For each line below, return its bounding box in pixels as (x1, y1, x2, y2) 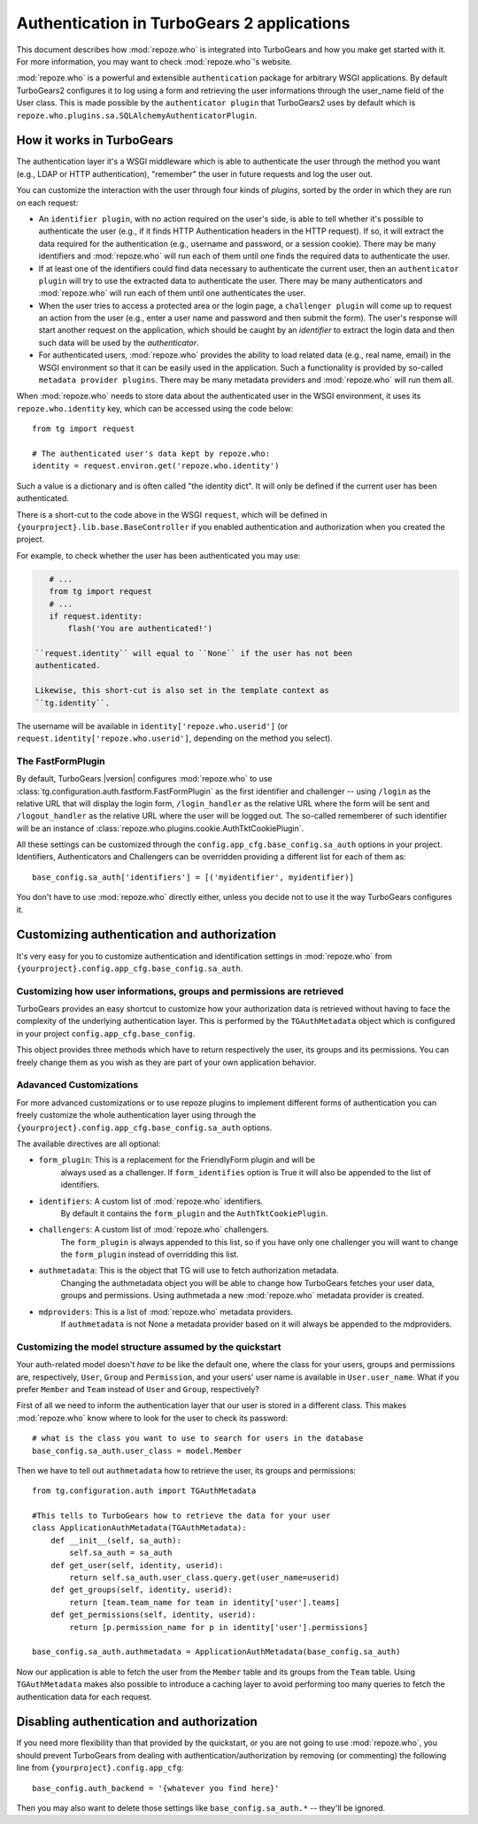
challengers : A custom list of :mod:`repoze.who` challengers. (38, 1224, 270, 1235)
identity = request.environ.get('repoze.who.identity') (32, 461, 280, 471)
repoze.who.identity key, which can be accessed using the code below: (16, 403, 294, 413)
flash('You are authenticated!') (67, 624, 212, 634)
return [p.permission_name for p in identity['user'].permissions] (69, 1622, 368, 1632)
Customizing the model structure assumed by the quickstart (16, 1341, 281, 1353)
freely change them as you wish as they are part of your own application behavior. (16, 1057, 317, 1067)
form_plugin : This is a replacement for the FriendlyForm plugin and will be (38, 1155, 316, 1166)
